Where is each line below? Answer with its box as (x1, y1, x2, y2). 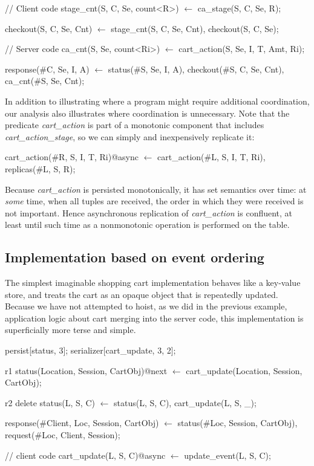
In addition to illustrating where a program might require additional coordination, (5, 94, 310, 107)
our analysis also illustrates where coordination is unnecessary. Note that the (5, 106, 290, 119)
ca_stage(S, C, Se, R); (197, 2, 281, 14)
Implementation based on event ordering (5, 248, 264, 267)
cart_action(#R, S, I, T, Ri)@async (5, 150, 139, 163)
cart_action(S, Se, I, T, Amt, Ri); (178, 42, 305, 55)
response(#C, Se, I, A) (5, 62, 90, 75)
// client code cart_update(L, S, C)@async (5, 448, 166, 461)
